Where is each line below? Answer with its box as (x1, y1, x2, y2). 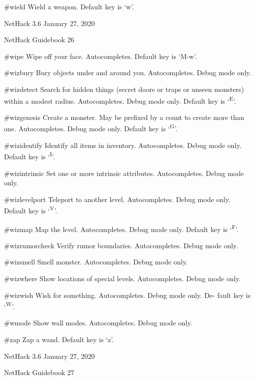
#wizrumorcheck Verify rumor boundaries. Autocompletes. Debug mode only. (4, 240, 238, 250)
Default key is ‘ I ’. (4, 150, 55, 161)
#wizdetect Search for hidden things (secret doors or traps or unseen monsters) (4, 84, 244, 94)
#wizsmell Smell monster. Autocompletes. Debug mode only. (4, 257, 188, 267)
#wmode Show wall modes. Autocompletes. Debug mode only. (4, 318, 192, 328)
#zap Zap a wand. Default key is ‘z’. (4, 334, 114, 344)
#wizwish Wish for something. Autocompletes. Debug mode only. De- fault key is (4, 290, 251, 300)
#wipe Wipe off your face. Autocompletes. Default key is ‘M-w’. (4, 51, 197, 61)
